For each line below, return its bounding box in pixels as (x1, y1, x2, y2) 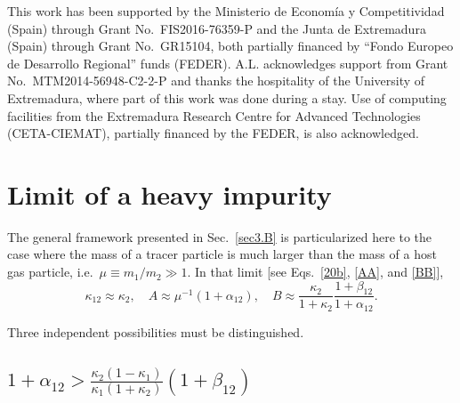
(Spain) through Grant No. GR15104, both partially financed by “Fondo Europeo (7, 36, 454, 55)
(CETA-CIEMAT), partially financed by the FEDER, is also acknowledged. (7, 124, 419, 142)
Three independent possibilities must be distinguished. (7, 322, 304, 341)
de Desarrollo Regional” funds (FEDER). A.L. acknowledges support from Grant (7, 53, 448, 72)
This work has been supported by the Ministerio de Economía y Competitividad (7, 2, 445, 20)
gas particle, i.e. (7, 262, 93, 281)
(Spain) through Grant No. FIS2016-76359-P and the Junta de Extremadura (7, 19, 426, 37)
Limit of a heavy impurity (7, 175, 332, 212)
